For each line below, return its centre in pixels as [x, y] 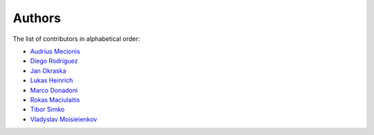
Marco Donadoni [54, 90]
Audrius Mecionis [55, 51]
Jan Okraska [48, 71]
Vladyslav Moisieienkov [64, 119]
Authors [37, 18]
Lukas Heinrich [52, 80]
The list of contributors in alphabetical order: [77, 39]
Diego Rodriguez [54, 61]
